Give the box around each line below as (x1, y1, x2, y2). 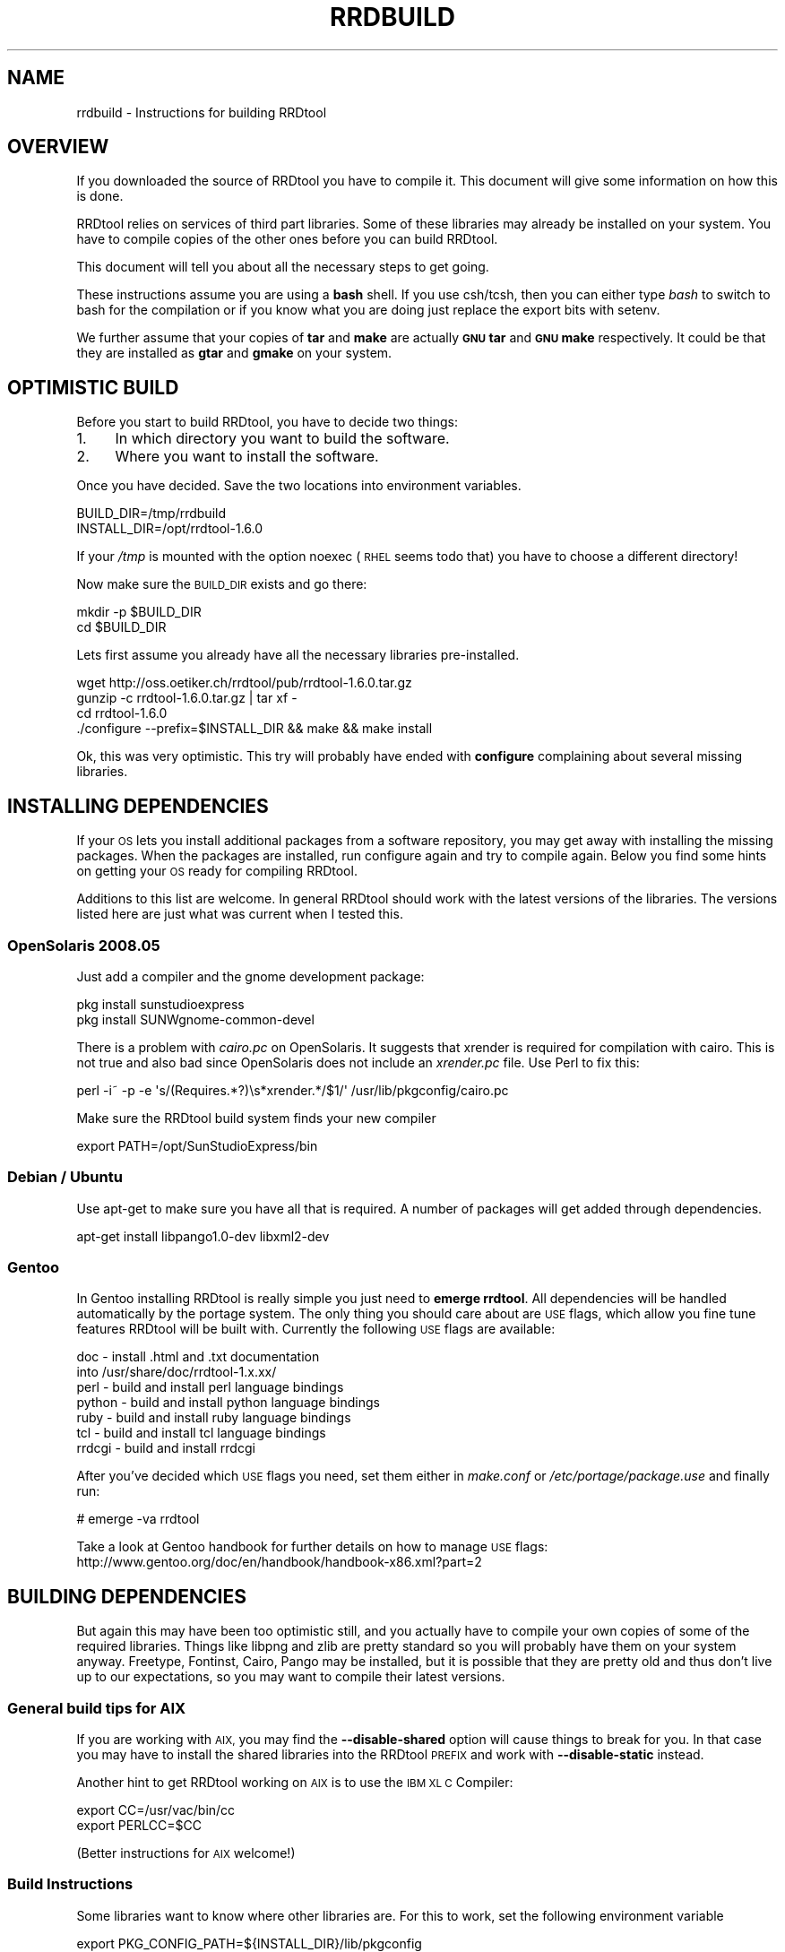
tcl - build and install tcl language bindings (76, 1425, 326, 1441)
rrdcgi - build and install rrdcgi (76, 1440, 255, 1456)
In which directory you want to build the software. (115, 429, 450, 448)
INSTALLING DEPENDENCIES (7, 794, 269, 817)
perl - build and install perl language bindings (76, 1379, 344, 1395)
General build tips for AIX (7, 1698, 186, 1717)
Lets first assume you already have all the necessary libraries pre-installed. (76, 647, 520, 663)
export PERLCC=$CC (76, 1817, 202, 1833)
